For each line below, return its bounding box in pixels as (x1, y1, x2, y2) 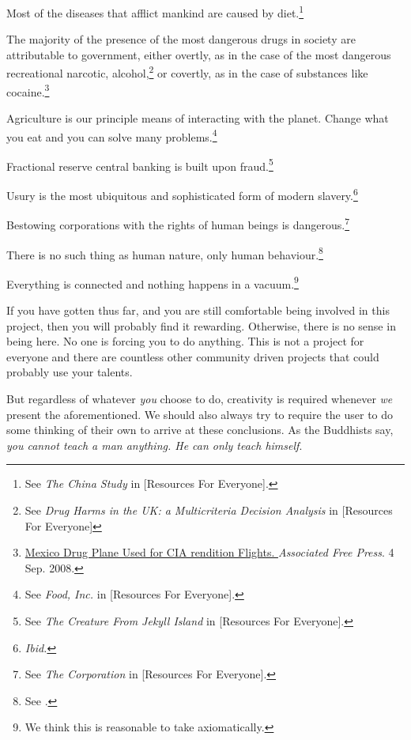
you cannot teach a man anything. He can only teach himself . (6, 436, 303, 453)
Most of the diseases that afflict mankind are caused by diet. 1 (6, 2, 304, 21)
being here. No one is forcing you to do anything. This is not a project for (6, 333, 364, 349)
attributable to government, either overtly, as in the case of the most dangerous (6, 46, 391, 62)
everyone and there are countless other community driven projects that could (6, 348, 379, 364)
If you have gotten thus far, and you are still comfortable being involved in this (6, 302, 390, 319)
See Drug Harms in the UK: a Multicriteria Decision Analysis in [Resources (25, 501, 393, 518)
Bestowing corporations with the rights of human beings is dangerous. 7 (6, 214, 350, 232)
